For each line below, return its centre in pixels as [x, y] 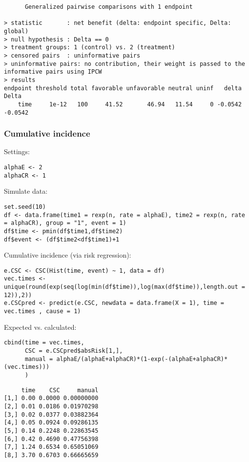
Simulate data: [26, 191]
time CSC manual [60, 390]
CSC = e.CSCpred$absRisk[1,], [74, 351]
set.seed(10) [25, 207]
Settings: [17, 151]
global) [16, 31]
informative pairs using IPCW [53, 72]
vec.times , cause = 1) [42, 311]
